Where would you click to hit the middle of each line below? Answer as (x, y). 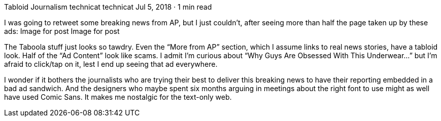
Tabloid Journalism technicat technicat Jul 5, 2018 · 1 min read (108, 7)
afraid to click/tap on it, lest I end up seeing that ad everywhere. (111, 64)
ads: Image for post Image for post (62, 31)
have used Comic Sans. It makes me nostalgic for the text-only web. (118, 97)
